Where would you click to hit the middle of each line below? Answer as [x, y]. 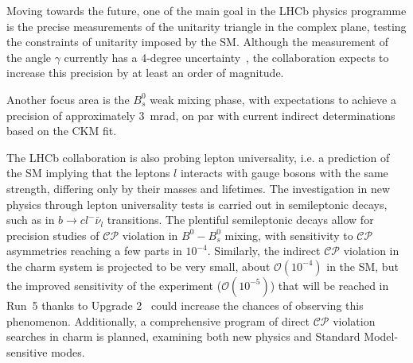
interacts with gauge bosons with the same [284, 173]
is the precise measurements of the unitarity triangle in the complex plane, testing [206, 26]
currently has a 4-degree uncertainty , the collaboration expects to [226, 57]
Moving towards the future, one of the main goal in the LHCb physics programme [206, 10]
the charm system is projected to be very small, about [138, 266]
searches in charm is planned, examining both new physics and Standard [183, 336]
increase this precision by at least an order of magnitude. [145, 73]
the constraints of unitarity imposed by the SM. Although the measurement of [197, 42]
